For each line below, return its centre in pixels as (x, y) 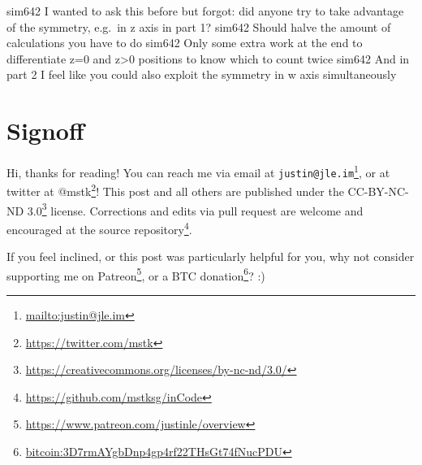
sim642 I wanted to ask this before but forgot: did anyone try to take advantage (205, 11)
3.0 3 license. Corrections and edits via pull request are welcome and (195, 209)
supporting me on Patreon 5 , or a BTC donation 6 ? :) (136, 274)
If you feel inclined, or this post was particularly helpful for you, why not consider (211, 256)
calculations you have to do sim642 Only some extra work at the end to (185, 43)
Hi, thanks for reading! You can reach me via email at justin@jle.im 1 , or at (198, 171)
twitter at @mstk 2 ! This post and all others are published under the (175, 190)
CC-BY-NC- (378, 191)
